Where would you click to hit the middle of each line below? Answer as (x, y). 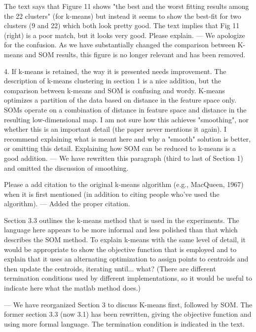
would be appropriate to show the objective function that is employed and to (120, 249)
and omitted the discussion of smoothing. (66, 167)
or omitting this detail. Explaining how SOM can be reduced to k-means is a (120, 148)
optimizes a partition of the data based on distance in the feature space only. (120, 100)
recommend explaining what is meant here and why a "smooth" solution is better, (128, 138)
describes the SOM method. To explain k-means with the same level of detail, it (125, 240)
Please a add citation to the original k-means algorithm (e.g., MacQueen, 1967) (124, 184)
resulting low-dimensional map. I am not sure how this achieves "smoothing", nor (126, 119)
